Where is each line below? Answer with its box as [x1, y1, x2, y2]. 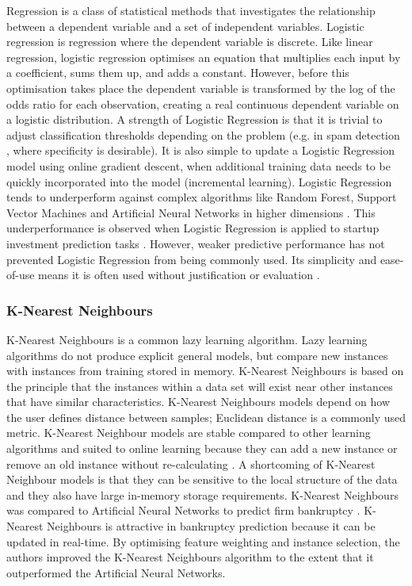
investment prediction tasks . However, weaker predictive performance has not [6, 235, 385, 251]
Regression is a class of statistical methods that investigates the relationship [6, 2, 376, 18]
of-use [6, 266, 35, 283]
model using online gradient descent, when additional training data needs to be [6, 157, 391, 174]
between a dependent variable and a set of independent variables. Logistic [6, 17, 364, 34]
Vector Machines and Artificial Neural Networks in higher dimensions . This [6, 204, 376, 220]
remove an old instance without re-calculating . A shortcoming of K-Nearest [6, 455, 376, 472]
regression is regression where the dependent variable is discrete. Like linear [6, 33, 373, 50]
